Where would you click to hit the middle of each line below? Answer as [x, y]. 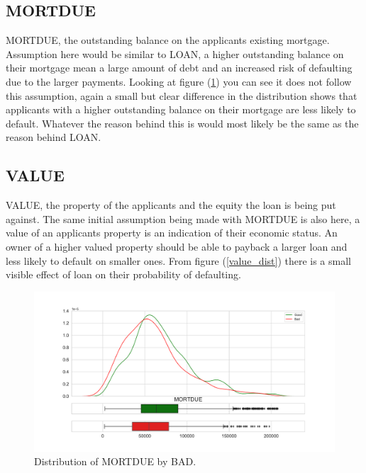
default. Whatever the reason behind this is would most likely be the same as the [182, 123]
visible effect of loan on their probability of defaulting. [123, 274]
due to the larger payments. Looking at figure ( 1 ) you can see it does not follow [179, 81]
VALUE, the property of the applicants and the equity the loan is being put [171, 205]
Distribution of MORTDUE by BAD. [115, 461]
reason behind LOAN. [54, 137]
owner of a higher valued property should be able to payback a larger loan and [177, 246]
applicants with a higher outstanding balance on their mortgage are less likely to [181, 109]
